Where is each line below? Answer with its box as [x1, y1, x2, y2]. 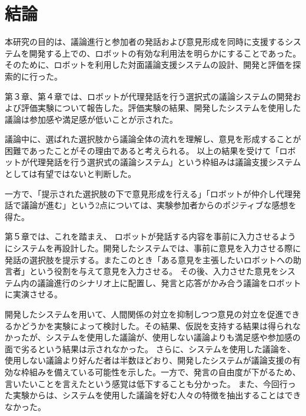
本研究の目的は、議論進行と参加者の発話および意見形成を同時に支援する [5, 35, 285, 48]
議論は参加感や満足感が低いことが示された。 [5, 113, 178, 125]
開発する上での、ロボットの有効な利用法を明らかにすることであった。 [29, 47, 301, 59]
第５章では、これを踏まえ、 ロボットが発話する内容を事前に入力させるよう [5, 230, 296, 243]
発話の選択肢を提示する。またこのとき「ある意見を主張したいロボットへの [5, 253, 293, 266]
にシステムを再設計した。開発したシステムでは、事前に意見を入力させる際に [5, 242, 301, 254]
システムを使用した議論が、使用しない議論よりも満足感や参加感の [45, 331, 301, 343]
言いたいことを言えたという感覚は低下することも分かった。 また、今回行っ [5, 377, 296, 389]
